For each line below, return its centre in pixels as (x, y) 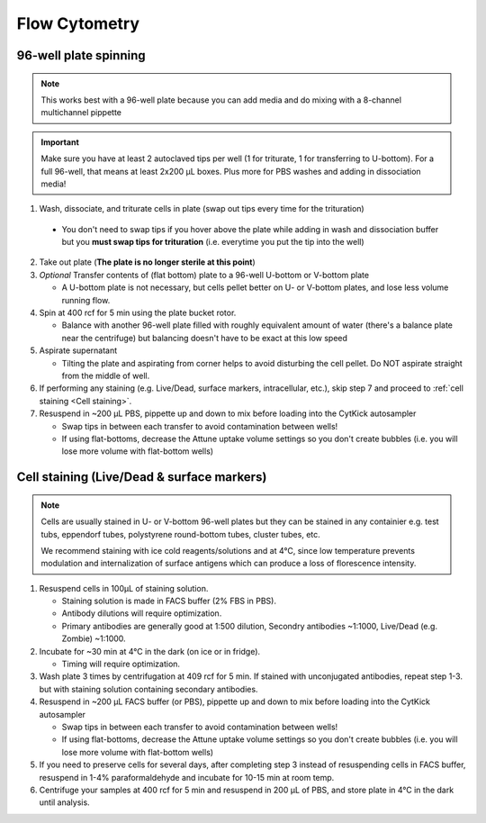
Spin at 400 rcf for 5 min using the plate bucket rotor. (138, 313)
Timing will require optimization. (121, 664)
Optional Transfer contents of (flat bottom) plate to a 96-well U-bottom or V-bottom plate (204, 275)
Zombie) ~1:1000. (94, 638)
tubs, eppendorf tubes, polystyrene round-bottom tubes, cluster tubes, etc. (181, 534)
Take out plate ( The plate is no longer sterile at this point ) (147, 262)
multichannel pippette (81, 113)
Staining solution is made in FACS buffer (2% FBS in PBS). (169, 601)
